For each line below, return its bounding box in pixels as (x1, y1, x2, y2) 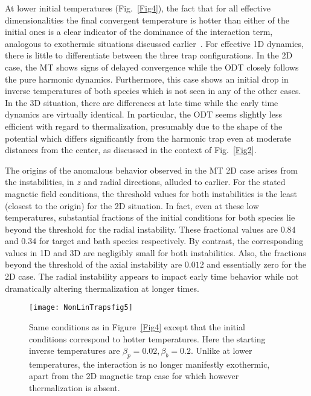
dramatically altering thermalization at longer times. (5, 281, 199, 294)
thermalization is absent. (29, 382, 120, 394)
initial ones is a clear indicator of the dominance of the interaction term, (5, 25, 273, 38)
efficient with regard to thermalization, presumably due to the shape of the (5, 119, 283, 132)
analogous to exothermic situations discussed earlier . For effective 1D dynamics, (5, 37, 304, 49)
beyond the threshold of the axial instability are (5, 258, 182, 271)
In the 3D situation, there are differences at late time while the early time (5, 96, 278, 108)
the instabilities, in (5, 175, 74, 188)
